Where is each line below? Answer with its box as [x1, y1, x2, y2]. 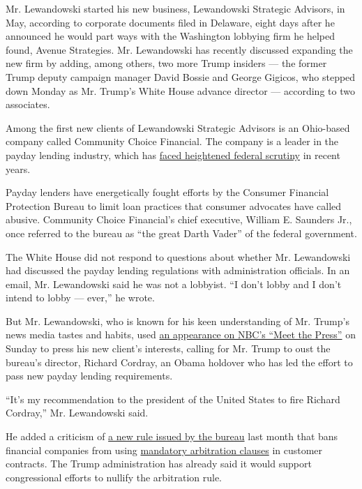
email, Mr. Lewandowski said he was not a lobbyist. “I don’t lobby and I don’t [6, 276, 342, 291]
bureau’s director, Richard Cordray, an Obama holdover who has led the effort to [6, 354, 353, 369]
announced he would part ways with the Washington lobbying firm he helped [6, 29, 335, 43]
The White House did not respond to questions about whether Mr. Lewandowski [6, 249, 351, 264]
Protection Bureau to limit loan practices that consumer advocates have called [6, 198, 342, 213]
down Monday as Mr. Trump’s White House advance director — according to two [6, 83, 355, 98]
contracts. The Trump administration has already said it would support [6, 456, 312, 471]
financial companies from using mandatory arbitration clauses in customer [6, 442, 323, 457]
